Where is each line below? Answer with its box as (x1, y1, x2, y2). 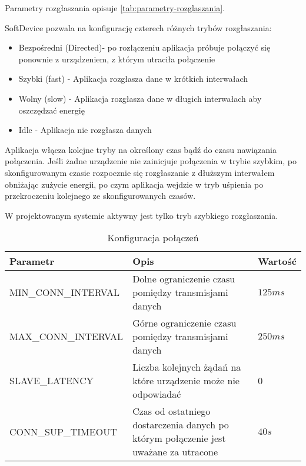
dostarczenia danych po (132, 418, 229, 432)
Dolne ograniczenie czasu (132, 272, 235, 286)
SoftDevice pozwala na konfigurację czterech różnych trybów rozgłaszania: (5, 21, 272, 34)
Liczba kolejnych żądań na (132, 360, 241, 374)
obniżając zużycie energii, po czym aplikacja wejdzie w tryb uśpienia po (5, 178, 264, 190)
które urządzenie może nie (132, 374, 240, 388)
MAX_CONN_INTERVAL (9, 329, 124, 344)
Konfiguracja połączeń (107, 231, 199, 245)
